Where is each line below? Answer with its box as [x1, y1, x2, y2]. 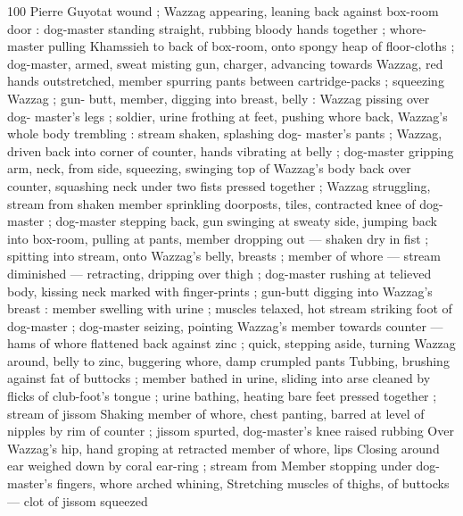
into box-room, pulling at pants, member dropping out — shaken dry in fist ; [7, 229, 429, 247]
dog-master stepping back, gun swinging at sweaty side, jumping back [55, 212, 437, 230]
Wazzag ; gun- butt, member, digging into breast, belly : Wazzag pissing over [7, 88, 430, 107]
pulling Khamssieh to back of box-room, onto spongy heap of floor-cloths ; [47, 37, 455, 55]
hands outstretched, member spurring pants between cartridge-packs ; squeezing [7, 71, 444, 90]
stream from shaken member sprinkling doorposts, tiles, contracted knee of [7, 194, 416, 212]
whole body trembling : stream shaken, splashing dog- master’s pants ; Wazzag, [7, 124, 442, 143]
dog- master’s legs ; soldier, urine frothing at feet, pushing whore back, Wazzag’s [7, 106, 448, 125]
